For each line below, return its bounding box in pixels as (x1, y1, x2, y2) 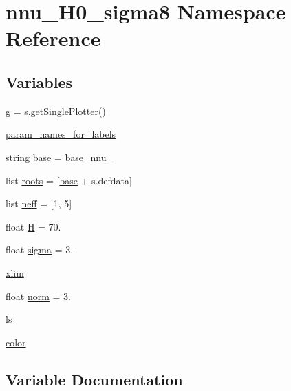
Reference (6, 24, 101, 52)
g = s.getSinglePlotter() (6, 103, 106, 118)
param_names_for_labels (6, 127, 116, 141)
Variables (6, 71, 73, 92)
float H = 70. (6, 219, 61, 233)
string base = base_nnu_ (6, 149, 114, 164)
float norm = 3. (6, 288, 71, 303)
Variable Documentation (6, 368, 183, 390)
